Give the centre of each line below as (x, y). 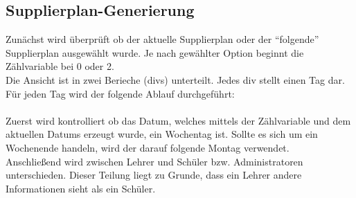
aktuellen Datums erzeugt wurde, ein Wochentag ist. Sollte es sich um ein (162, 134)
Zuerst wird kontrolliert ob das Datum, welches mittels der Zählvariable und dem (178, 120)
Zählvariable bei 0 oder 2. (60, 66)
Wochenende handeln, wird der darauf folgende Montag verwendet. (148, 147)
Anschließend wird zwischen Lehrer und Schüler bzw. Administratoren (154, 161)
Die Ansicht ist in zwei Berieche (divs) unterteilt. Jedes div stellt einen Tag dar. (175, 79)
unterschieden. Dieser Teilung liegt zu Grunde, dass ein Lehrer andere (154, 175)
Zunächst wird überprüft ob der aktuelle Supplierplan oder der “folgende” (162, 39)
